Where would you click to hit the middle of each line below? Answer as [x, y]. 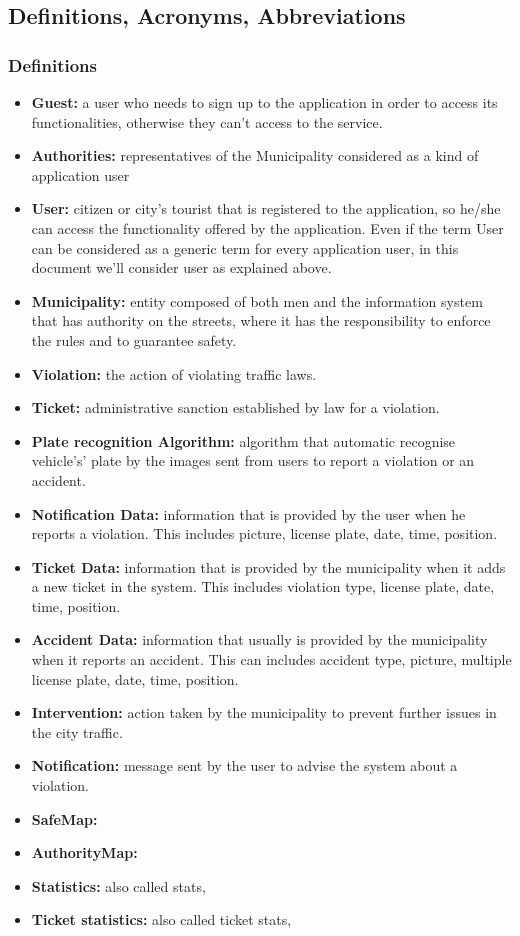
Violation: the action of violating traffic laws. [174, 373]
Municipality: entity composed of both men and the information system [257, 300]
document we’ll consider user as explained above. [181, 267]
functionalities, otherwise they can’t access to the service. [207, 121]
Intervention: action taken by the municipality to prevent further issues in [264, 712]
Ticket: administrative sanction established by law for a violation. [235, 407]
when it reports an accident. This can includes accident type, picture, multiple [271, 659]
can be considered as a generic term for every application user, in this [245, 247]
